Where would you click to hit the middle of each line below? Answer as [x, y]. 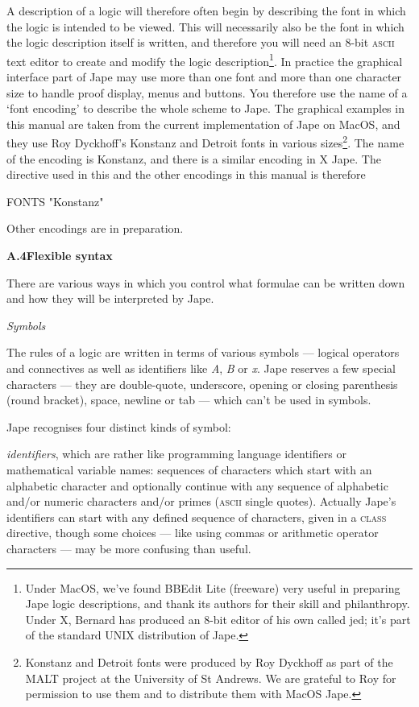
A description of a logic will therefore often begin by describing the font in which [206, 10]
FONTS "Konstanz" [55, 201]
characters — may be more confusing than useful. [129, 548]
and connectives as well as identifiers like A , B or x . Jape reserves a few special [201, 368]
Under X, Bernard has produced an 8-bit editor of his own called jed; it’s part [218, 619]
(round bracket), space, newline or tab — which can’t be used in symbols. [189, 400]
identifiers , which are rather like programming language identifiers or [176, 454]
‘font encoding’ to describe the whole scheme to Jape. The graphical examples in [205, 108]
